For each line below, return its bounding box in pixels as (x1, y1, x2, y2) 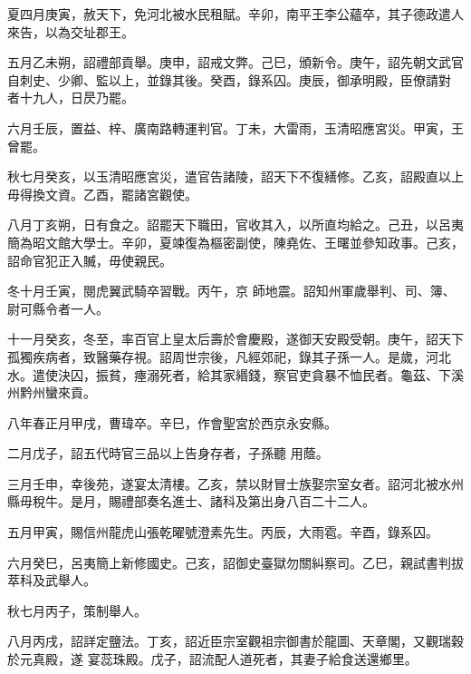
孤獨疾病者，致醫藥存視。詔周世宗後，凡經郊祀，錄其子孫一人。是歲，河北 (7, 347, 451, 366)
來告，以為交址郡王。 (7, 22, 134, 41)
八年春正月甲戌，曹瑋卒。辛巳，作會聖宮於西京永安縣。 (7, 413, 337, 432)
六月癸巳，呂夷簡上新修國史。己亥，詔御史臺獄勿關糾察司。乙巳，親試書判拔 (7, 552, 464, 571)
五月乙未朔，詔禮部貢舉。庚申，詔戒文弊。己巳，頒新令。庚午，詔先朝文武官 (7, 53, 464, 72)
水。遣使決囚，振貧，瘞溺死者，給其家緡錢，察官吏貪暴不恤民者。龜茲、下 (7, 365, 451, 384)
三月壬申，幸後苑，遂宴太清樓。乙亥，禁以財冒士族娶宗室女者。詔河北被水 (7, 474, 451, 493)
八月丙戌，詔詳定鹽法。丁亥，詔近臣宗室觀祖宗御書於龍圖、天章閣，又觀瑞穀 (7, 631, 464, 650)
